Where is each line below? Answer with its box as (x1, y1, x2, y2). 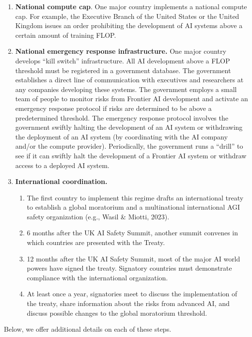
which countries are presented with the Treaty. (27, 237, 165, 247)
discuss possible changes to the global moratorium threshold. (27, 307, 207, 318)
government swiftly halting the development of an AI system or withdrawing (15, 122, 243, 132)
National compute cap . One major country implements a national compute (15, 1, 247, 11)
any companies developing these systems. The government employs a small (15, 84, 237, 94)
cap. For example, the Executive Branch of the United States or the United (15, 11, 239, 21)
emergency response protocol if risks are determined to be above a (15, 103, 212, 113)
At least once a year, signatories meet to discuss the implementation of (27, 289, 237, 299)
